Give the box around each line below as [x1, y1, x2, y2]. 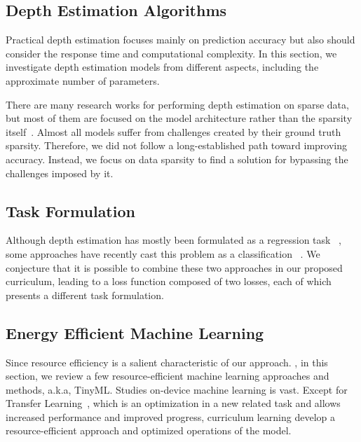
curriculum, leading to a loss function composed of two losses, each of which [6, 274, 332, 289]
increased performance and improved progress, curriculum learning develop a [6, 409, 335, 424]
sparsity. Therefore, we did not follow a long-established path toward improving [6, 138, 348, 153]
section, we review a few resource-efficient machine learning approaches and [6, 368, 329, 383]
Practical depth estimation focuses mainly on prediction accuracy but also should [6, 32, 355, 47]
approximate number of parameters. [6, 73, 160, 88]
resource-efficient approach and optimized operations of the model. [6, 423, 292, 438]
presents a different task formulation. [6, 287, 164, 302]
